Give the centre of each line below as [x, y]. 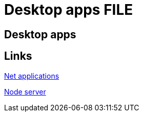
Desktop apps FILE [69, 10]
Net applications [32, 76]
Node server [25, 91]
